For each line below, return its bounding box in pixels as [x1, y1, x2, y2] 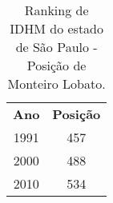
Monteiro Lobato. [7, 74, 106, 93]
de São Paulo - [15, 38, 98, 56]
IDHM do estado [10, 19, 104, 38]
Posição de [26, 56, 87, 74]
